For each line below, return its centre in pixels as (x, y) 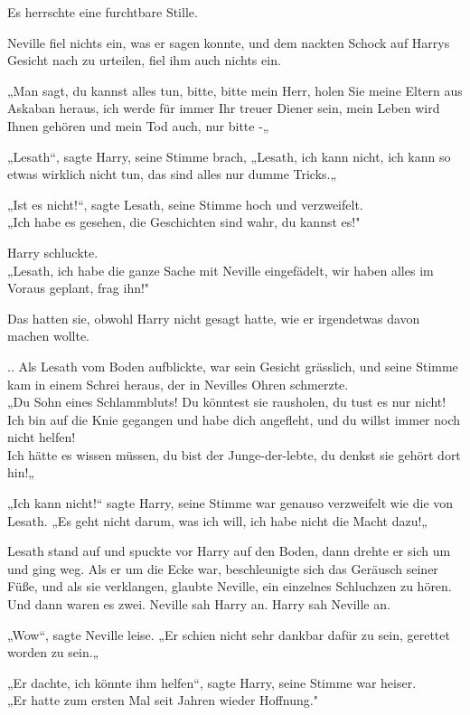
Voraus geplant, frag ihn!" (79, 288)
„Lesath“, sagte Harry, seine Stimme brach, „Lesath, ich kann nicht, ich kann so (229, 156)
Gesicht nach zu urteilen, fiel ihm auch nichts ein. (144, 60)
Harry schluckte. (53, 252)
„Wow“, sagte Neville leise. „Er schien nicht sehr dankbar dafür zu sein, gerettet (229, 634)
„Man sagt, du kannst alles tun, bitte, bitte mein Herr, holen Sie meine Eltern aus (235, 90)
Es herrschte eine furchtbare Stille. (103, 12)
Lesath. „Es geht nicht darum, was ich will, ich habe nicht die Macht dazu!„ (217, 520)
